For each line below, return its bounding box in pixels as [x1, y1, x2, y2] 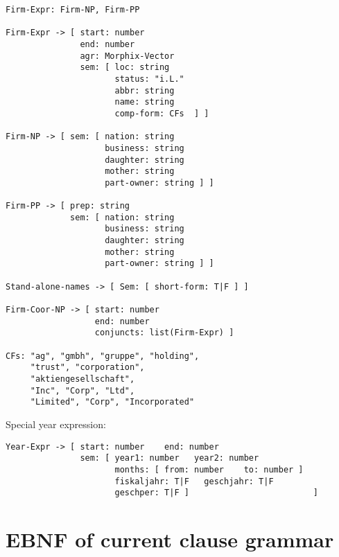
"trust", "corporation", [30, 362, 145, 373]
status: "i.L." [114, 73, 184, 84]
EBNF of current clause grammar [6, 525, 334, 554]
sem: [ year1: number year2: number [80, 453, 259, 463]
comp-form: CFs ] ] [114, 108, 209, 118]
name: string [114, 97, 175, 107]
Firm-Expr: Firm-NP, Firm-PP [6, 5, 140, 15]
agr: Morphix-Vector [80, 51, 175, 61]
